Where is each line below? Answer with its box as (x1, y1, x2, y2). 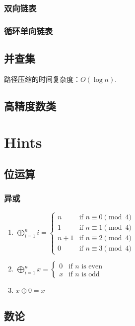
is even (81, 262, 102, 270)
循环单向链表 (4, 24, 53, 37)
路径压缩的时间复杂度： (4, 73, 80, 84)
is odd (81, 270, 100, 278)
